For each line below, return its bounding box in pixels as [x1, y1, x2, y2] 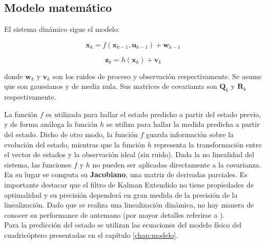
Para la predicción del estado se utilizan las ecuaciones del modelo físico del [4, 219, 242, 230]
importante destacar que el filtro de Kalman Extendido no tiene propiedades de [4, 179, 254, 190]
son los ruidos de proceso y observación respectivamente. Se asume [52, 70, 261, 81]
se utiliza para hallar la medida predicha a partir [106, 119, 260, 129]
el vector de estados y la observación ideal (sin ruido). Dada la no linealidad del [4, 149, 254, 160]
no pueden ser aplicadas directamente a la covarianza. [92, 159, 261, 170]
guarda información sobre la [146, 128, 234, 139]
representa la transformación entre [154, 139, 262, 149]
